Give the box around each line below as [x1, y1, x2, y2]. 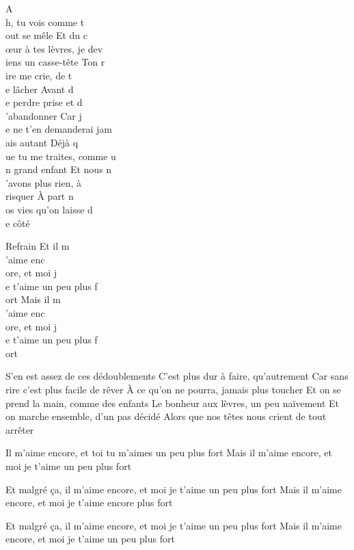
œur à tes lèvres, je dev [5, 41, 103, 55]
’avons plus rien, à [5, 175, 82, 189]
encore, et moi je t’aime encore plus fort [5, 495, 173, 510]
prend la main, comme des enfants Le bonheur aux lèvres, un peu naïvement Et [5, 395, 340, 410]
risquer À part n [5, 189, 74, 203]
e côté [5, 215, 30, 230]
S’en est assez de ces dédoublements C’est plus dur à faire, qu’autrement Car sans [5, 369, 349, 383]
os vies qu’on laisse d [5, 202, 93, 216]
